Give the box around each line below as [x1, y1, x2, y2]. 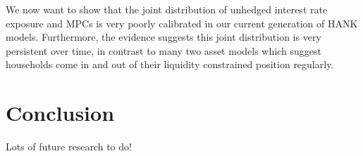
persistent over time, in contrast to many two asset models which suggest [6, 43, 321, 58]
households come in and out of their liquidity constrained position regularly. [6, 57, 334, 72]
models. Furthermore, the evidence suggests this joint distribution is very [6, 30, 321, 44]
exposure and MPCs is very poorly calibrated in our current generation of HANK [6, 15, 358, 30]
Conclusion [6, 98, 115, 127]
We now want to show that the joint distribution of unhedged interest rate [6, 2, 328, 16]
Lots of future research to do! [6, 139, 132, 154]
